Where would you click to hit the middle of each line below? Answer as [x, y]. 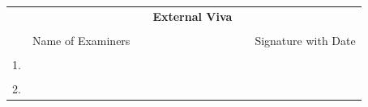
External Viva [193, 16]
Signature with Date [305, 40]
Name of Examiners [81, 40]
